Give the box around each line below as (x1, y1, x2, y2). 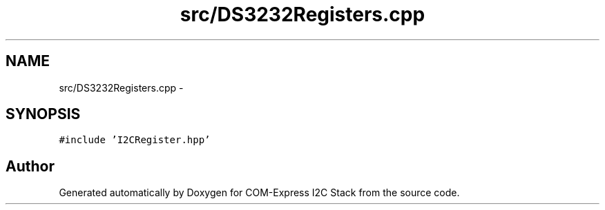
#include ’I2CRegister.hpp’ (59, 134, 211, 146)
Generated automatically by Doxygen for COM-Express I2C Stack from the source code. (59, 187, 460, 199)
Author (6, 157, 55, 175)
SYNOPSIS (6, 105, 81, 123)
